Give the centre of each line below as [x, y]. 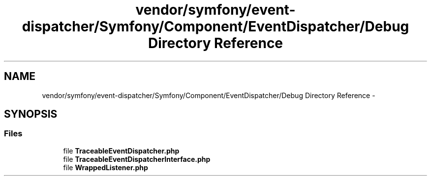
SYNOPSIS [31, 114]
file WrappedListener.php [106, 167]
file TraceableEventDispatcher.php [121, 151]
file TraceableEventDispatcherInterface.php [137, 159]
